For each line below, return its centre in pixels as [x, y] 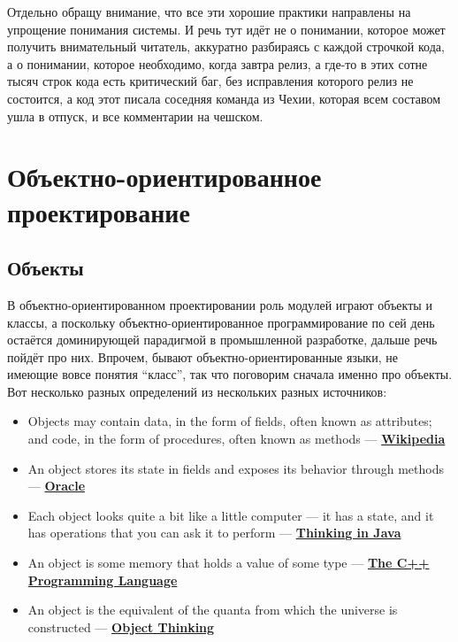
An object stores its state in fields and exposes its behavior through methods [236, 468]
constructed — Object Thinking [121, 627]
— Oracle [57, 486]
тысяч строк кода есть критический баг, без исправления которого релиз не [210, 81]
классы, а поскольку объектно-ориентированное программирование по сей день [221, 322]
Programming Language [103, 580]
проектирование [99, 211]
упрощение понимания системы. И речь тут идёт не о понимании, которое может [226, 29]
